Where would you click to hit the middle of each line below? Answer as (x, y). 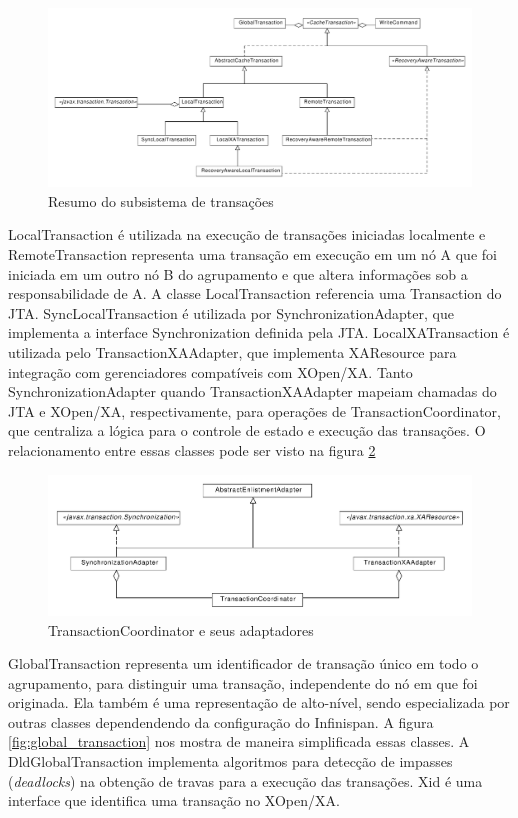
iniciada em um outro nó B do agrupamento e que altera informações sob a (238, 273)
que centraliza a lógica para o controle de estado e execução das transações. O (247, 430)
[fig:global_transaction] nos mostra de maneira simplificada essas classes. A (239, 741)
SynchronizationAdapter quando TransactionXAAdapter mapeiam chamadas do (252, 391)
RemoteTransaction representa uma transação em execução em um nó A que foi (252, 254)
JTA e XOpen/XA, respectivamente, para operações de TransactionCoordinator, (254, 410)
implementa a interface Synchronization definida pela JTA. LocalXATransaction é (259, 332)
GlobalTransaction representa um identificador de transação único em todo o (243, 663)
